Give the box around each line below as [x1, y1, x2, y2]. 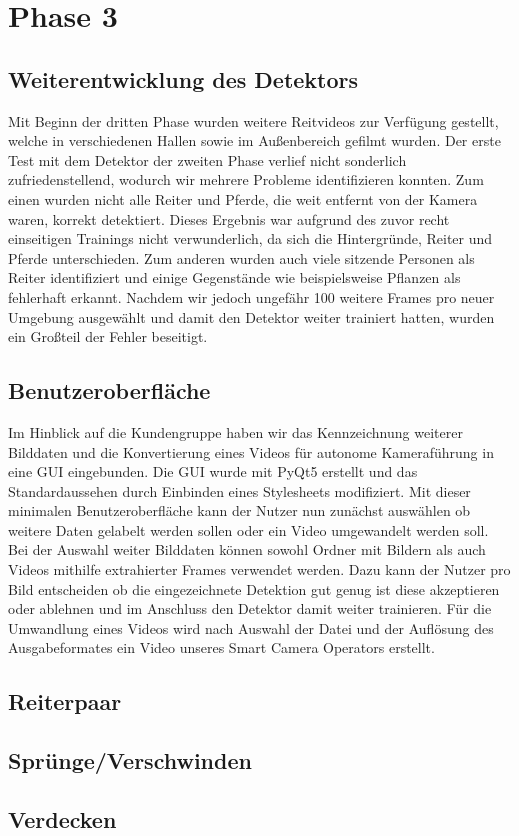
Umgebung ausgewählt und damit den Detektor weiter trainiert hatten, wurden [8, 306, 495, 327]
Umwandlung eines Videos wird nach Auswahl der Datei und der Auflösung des [8, 617, 494, 638]
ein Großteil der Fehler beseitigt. [8, 326, 208, 347]
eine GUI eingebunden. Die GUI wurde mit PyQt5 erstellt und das [8, 461, 418, 482]
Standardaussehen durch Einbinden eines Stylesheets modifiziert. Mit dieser [8, 480, 471, 501]
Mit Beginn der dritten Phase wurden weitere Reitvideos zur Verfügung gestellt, [8, 110, 499, 131]
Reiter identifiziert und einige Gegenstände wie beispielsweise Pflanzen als [8, 267, 461, 288]
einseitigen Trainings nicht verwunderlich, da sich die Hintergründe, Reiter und [8, 228, 493, 249]
